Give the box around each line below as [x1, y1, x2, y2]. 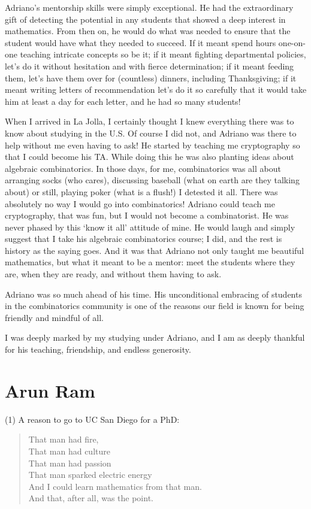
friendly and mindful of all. [5, 311, 104, 323]
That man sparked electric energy [28, 468, 152, 481]
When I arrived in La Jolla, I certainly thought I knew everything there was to [5, 115, 294, 128]
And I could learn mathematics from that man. [28, 480, 202, 492]
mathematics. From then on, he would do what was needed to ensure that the [5, 25, 291, 37]
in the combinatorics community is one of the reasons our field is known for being [5, 299, 304, 312]
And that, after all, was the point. [28, 492, 153, 504]
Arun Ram [5, 378, 95, 402]
